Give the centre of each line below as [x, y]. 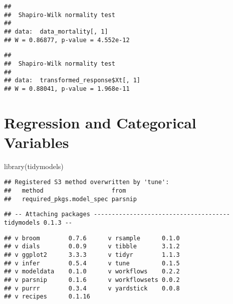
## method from [65, 191]
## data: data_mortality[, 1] [56, 31]
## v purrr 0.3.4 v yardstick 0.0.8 [92, 288]
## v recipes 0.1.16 [47, 297]
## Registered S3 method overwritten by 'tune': [87, 182]
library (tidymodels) [34, 166]
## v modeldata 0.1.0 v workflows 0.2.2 [92, 272]
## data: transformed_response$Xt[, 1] [72, 81]
